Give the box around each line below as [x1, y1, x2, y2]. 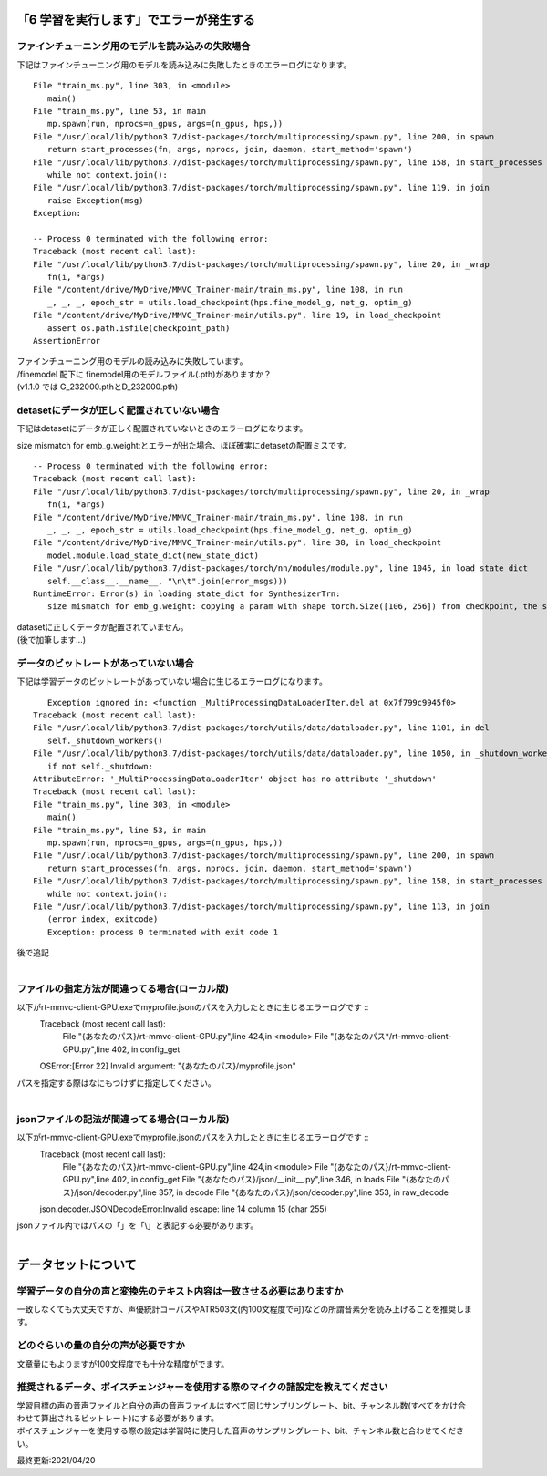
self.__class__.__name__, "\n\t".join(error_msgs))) [46, 575, 288, 586]
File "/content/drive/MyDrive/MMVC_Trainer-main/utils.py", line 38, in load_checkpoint [33, 538, 442, 548]
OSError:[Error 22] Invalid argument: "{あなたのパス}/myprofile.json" [39, 1060, 296, 1071]
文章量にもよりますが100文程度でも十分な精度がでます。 [16, 1358, 230, 1369]
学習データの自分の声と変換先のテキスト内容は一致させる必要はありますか [16, 1285, 344, 1297]
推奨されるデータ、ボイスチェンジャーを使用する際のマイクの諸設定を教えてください [16, 1381, 388, 1394]
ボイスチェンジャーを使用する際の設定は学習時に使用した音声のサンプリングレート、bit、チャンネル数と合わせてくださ [16, 1425, 464, 1436]
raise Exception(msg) [46, 195, 144, 205]
